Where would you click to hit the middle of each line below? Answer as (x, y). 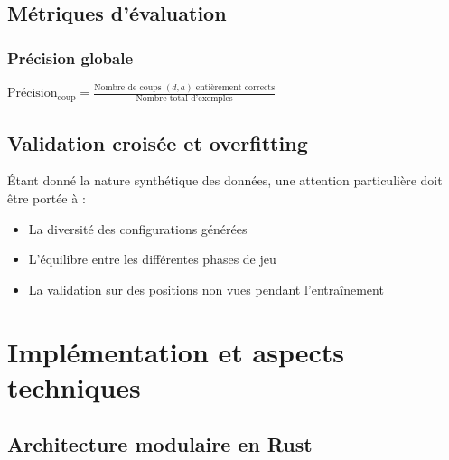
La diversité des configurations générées (138, 228)
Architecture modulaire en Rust (160, 444)
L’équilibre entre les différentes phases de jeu (152, 259)
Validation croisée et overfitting (158, 142)
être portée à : (47, 198)
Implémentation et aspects (176, 351)
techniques (74, 386)
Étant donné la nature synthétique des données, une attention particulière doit (225, 180)
